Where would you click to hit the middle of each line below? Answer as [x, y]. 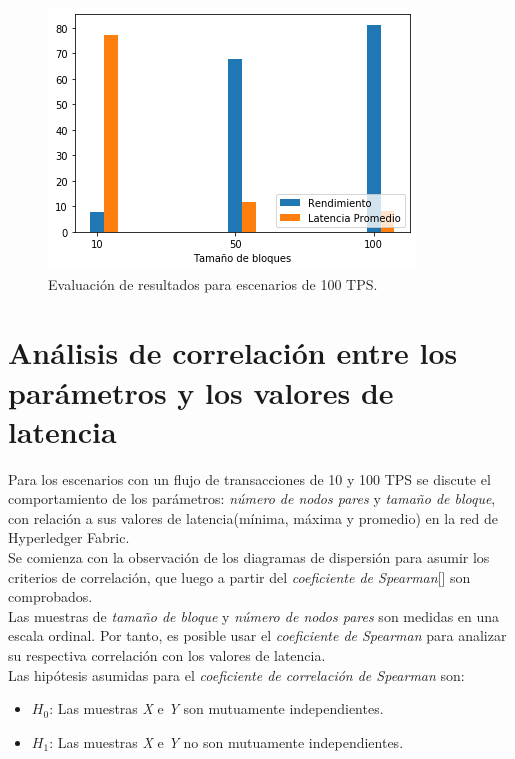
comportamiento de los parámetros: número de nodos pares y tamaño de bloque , [252, 498]
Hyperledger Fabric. [69, 537]
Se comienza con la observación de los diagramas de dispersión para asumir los [249, 557]
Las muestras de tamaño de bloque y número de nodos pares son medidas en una [254, 615]
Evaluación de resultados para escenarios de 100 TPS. [213, 283]
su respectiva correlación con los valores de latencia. [167, 655]
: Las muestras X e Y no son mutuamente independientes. [226, 741]
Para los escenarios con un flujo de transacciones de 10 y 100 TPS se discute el [249, 478]
